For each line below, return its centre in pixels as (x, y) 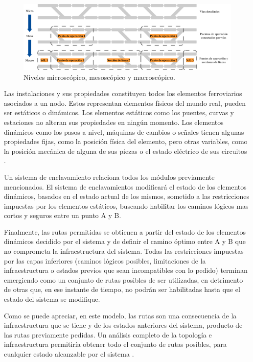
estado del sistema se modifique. (52, 299)
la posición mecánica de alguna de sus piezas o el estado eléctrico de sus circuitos (126, 151)
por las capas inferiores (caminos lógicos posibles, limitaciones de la (105, 260)
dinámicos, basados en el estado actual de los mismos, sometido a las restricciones (126, 196)
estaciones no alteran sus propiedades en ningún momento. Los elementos (114, 122)
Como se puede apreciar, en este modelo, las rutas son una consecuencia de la (120, 315)
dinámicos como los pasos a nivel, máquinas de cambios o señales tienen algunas (124, 132)
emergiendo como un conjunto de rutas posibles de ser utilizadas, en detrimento (124, 279)
